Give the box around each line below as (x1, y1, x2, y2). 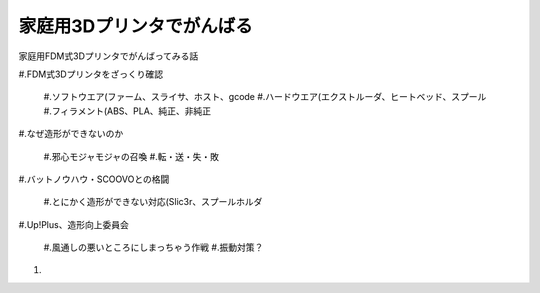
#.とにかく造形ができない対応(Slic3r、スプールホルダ (43, 196, 263, 208)
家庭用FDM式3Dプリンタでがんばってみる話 (18, 50, 199, 62)
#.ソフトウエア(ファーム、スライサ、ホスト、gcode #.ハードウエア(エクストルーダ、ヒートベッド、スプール (43, 91, 487, 103)
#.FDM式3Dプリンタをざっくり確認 (18, 68, 164, 80)
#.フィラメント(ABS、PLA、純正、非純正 (43, 105, 212, 117)
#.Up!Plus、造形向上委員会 (18, 218, 129, 230)
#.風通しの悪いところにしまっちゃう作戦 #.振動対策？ (43, 241, 264, 254)
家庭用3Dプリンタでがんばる (18, 15, 254, 37)
